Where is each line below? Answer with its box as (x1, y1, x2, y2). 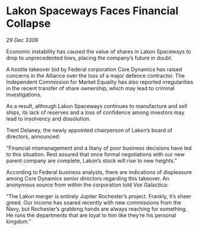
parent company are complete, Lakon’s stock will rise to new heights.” (6, 157, 177, 164)
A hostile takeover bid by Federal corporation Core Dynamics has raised (6, 65, 182, 72)
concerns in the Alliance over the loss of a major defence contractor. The (6, 72, 185, 79)
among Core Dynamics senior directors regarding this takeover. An (6, 175, 169, 182)
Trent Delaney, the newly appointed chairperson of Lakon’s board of (6, 126, 173, 134)
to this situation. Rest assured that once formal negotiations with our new (6, 150, 185, 158)
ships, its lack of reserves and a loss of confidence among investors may (6, 109, 185, 116)
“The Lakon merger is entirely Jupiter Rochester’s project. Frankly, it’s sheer (6, 192, 192, 200)
